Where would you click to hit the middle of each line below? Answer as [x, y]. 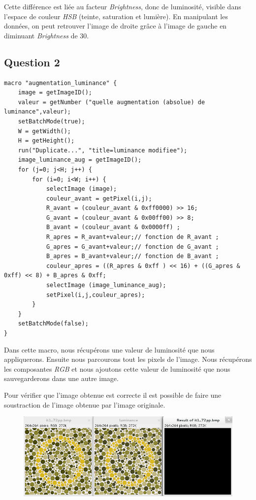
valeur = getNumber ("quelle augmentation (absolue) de [112, 102]
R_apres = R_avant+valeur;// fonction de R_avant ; [132, 237]
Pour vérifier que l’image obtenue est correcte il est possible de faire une [113, 395]
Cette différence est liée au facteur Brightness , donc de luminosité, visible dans [123, 6]
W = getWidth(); [45, 131]
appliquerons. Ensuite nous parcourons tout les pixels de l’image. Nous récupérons [128, 359]
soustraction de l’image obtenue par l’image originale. [85, 404]
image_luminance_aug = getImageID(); [80, 160]
